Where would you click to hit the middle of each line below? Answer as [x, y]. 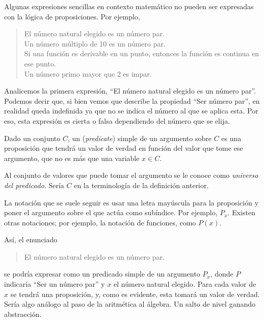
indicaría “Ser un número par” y [55, 284]
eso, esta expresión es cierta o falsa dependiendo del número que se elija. [117, 120]
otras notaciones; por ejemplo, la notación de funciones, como [100, 222]
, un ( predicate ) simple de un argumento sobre [139, 138]
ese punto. [40, 63]
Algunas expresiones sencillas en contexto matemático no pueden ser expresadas [129, 6]
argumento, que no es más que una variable [72, 158]
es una [231, 138]
